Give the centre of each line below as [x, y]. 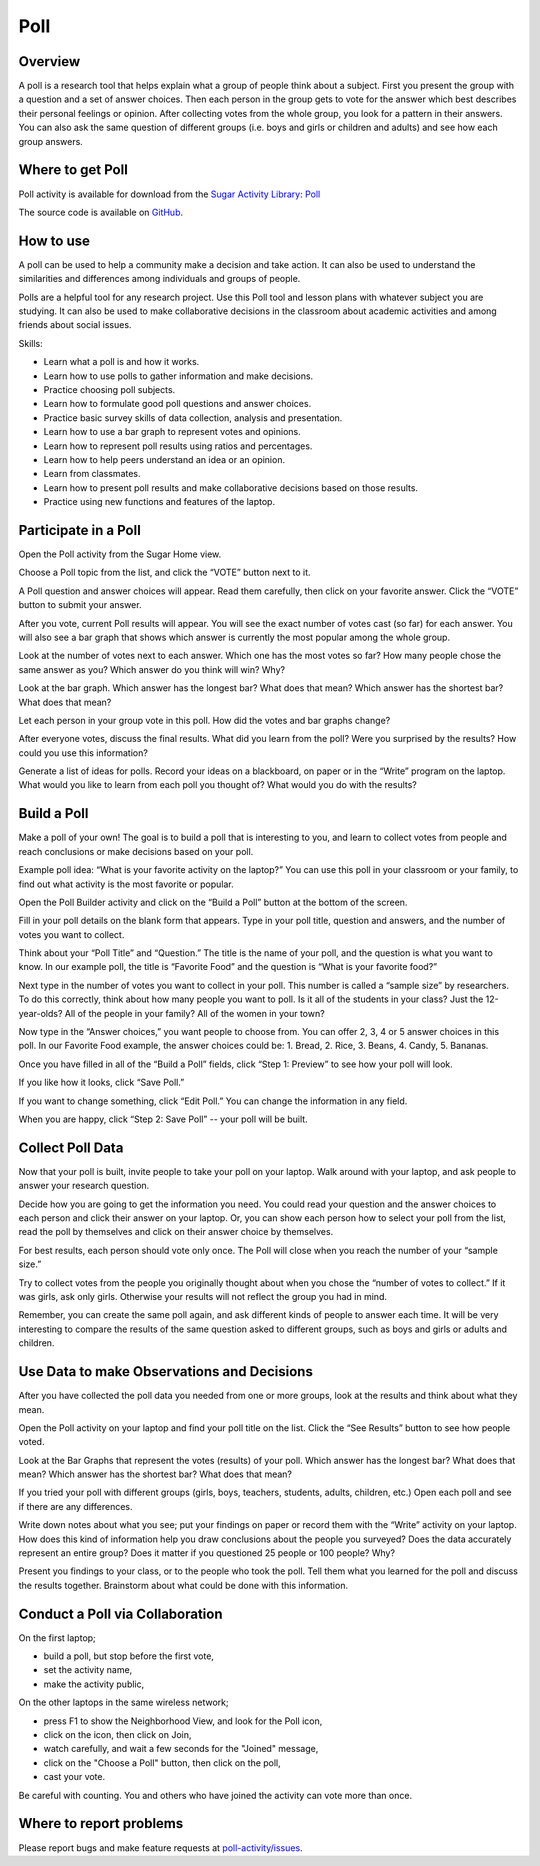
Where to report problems [101, 1823]
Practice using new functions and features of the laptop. [159, 502]
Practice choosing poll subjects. [109, 389]
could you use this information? [83, 752]
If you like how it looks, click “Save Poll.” [101, 1082]
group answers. [51, 141]
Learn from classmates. [92, 474]
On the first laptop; [57, 1637]
